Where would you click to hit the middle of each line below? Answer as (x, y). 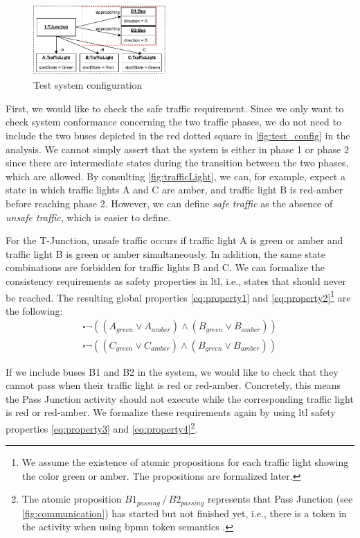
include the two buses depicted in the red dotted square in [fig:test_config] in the (178, 136)
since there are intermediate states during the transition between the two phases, (177, 163)
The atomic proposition (72, 499)
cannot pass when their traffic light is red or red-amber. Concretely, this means (173, 385)
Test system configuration (88, 85)
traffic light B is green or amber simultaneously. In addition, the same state (165, 253)
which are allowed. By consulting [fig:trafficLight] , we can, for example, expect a (175, 176)
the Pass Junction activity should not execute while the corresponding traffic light (180, 398)
